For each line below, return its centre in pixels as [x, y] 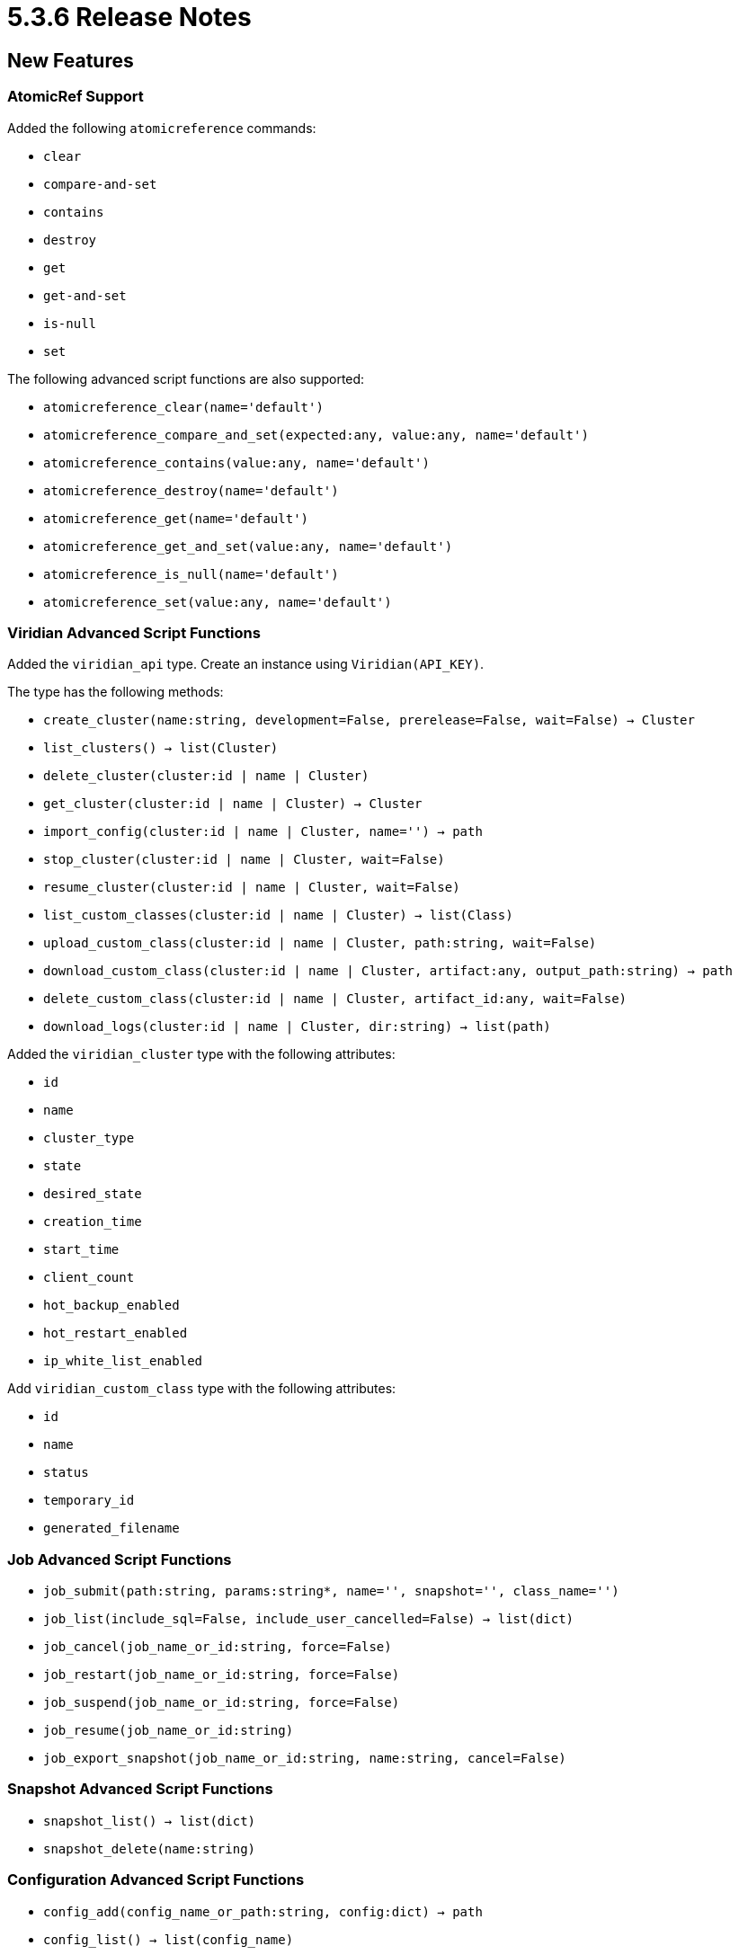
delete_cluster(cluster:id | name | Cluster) [206, 776]
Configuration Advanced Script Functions [156, 1880]
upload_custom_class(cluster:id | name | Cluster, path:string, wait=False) [320, 943]
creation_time [93, 1222]
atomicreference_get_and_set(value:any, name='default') [248, 546]
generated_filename [111, 1528]
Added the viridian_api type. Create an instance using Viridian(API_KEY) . [246, 664]
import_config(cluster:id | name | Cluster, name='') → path [263, 832]
